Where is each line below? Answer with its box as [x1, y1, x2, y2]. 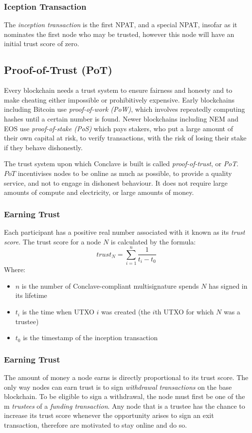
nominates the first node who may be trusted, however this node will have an [4, 29, 234, 39]
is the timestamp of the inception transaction [23, 332, 158, 343]
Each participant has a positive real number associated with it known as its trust [4, 226, 245, 237]
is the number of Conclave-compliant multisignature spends [21, 280, 199, 291]
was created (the [101, 307, 150, 317]
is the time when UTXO [22, 307, 94, 317]
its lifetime [15, 290, 47, 300]
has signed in [209, 280, 248, 291]
